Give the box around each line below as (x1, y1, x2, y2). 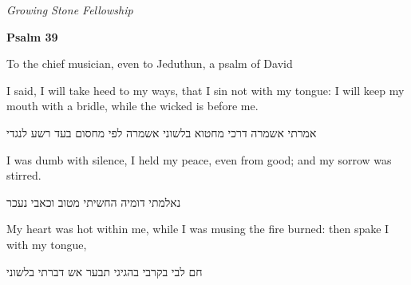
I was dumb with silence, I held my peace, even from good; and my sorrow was (6, 151, 392, 168)
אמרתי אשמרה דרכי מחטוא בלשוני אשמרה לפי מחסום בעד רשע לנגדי (6, 124, 317, 141)
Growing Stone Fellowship (6, 2, 133, 18)
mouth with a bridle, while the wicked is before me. (6, 97, 259, 114)
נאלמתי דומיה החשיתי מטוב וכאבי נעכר (6, 193, 181, 210)
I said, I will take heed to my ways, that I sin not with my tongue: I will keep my (6, 81, 405, 98)
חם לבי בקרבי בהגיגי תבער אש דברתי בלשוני (6, 263, 203, 279)
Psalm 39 (6, 28, 58, 45)
